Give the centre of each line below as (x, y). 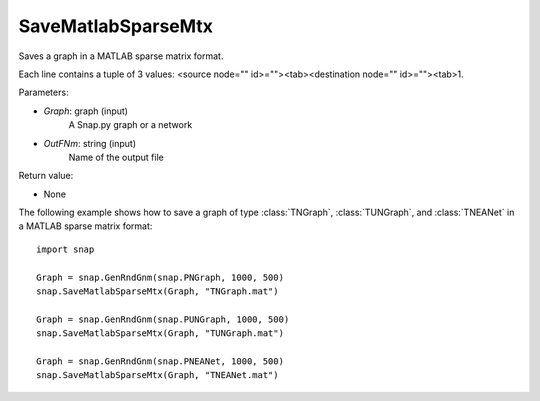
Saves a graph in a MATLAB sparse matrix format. (121, 56)
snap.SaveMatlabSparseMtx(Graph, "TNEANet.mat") (157, 375)
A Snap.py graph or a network (130, 125)
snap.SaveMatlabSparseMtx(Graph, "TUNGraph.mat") (160, 333)
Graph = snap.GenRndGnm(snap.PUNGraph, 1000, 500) (163, 319)
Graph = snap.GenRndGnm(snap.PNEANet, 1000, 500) (160, 361)
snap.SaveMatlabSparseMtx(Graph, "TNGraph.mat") (157, 291)
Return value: (46, 176)
